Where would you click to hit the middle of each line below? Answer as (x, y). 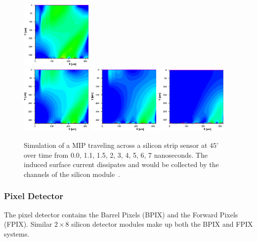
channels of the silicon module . (72, 174)
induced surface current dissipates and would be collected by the (121, 164)
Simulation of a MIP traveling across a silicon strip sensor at (116, 145)
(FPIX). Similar (28, 224)
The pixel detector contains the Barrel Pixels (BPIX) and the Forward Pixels (121, 214)
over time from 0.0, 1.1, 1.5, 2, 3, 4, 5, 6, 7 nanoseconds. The (116, 155)
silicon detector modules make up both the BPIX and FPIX (162, 224)
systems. (17, 233)
